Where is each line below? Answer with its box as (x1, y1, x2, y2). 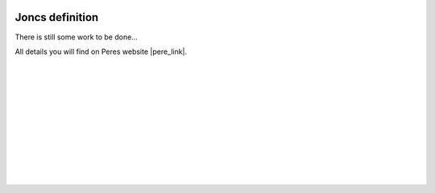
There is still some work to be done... (14, 32, 139, 42)
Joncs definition (14, 10, 99, 24)
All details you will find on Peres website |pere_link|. (14, 47, 188, 56)
